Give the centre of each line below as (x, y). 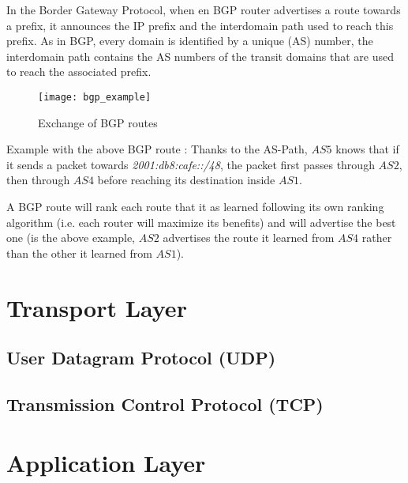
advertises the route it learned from (249, 238)
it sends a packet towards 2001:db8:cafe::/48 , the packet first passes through (191, 164)
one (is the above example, (71, 238)
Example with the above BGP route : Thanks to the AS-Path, (157, 149)
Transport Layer (97, 307)
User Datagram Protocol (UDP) (141, 358)
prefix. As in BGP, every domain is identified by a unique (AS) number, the (190, 41)
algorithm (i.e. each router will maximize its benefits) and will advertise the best (201, 222)
